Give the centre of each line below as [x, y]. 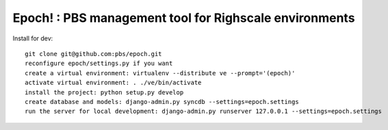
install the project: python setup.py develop [104, 92]
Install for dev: [33, 38]
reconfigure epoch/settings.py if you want [99, 64]
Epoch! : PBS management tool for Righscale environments [184, 18]
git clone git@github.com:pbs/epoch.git [93, 54]
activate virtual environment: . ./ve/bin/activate [113, 83]
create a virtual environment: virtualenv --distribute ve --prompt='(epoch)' [160, 73]
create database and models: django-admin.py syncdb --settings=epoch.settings [162, 102]
